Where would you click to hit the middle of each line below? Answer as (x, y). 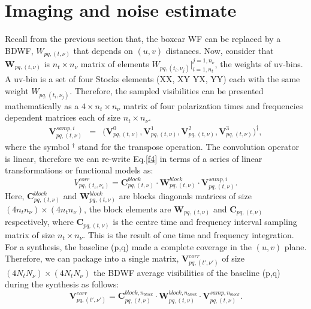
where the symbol (37, 147)
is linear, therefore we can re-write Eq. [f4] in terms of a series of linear (134, 158)
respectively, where (39, 222)
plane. (295, 246)
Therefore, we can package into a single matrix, (92, 258)
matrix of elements (115, 63)
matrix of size (30, 234)
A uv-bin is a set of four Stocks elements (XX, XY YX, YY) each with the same (153, 78)
